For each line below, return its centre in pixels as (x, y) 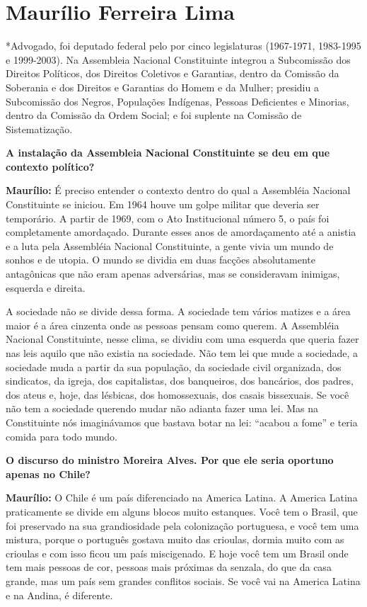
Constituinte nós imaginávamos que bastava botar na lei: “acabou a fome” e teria (182, 422)
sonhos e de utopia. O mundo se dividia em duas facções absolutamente (161, 260)
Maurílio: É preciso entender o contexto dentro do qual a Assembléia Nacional (178, 190)
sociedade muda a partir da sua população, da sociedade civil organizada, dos (174, 367)
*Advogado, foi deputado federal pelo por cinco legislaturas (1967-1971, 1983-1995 (183, 46)
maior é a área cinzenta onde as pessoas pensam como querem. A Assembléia (173, 325)
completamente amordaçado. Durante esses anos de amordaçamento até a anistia (181, 232)
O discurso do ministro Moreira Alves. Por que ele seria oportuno (170, 460)
